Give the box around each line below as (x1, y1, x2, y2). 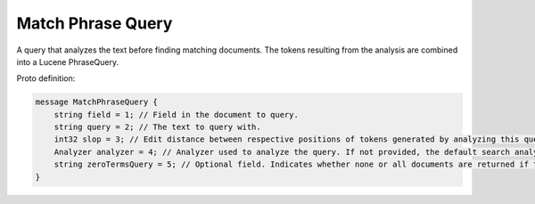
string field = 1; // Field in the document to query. (53, 110, 299, 119)
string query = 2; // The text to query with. (53, 122, 262, 133)
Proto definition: (16, 73, 76, 84)
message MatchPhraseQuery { (35, 97, 158, 107)
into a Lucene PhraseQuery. (16, 56, 119, 67)
